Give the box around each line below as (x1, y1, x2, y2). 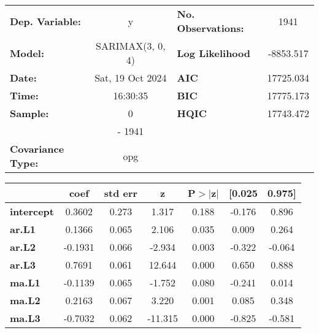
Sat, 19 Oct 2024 (94, 71, 167, 85)
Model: (10, 45, 45, 60)
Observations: (177, 21, 244, 35)
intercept (10, 204, 54, 218)
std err (104, 186, 138, 200)
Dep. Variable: (10, 13, 81, 28)
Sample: (10, 106, 49, 120)
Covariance (10, 142, 64, 156)
